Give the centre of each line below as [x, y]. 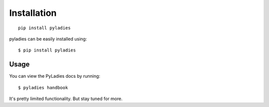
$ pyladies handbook [43, 87]
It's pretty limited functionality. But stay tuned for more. [66, 99]
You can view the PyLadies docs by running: [55, 76]
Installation [33, 13]
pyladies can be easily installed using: [48, 39]
